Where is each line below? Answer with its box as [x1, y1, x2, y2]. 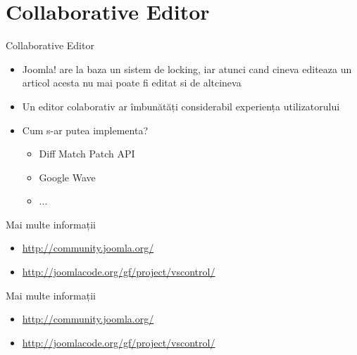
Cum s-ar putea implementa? [22, 122, 149, 137]
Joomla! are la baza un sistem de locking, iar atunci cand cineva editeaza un [22, 61, 352, 76]
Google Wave [39, 169, 96, 184]
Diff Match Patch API [39, 146, 135, 161]
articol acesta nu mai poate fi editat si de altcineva [22, 75, 242, 90]
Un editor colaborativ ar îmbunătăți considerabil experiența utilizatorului [22, 98, 340, 113]
